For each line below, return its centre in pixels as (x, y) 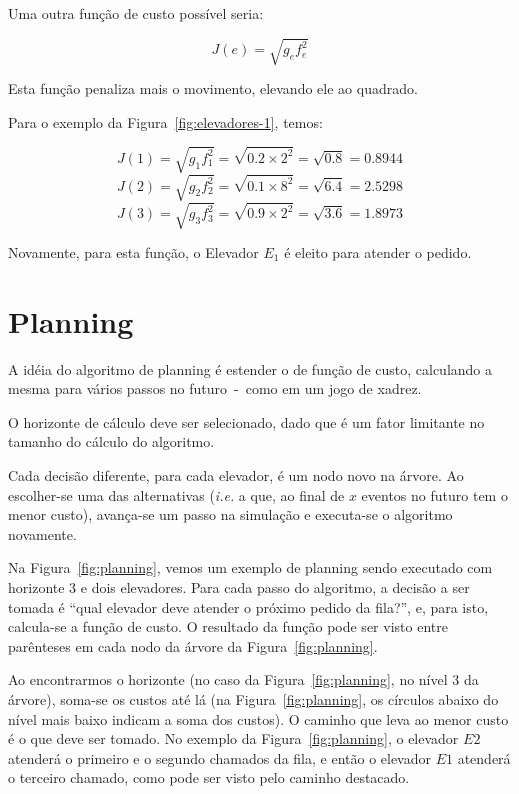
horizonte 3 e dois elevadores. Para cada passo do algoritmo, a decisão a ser (239, 587)
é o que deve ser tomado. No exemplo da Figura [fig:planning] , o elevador (233, 738)
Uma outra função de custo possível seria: (136, 13)
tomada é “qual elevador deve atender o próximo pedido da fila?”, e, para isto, (248, 606)
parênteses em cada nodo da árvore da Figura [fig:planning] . (193, 645)
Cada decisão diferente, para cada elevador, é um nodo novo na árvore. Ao (236, 475)
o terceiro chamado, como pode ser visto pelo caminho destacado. (209, 777)
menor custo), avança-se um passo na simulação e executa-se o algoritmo (230, 514)
